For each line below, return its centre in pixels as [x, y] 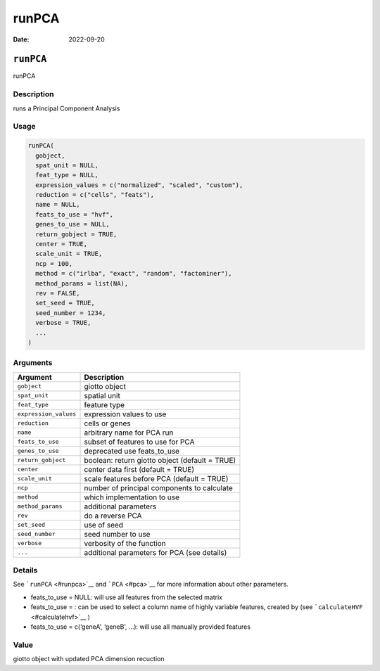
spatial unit [102, 395]
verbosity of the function [125, 543]
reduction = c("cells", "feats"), [95, 195]
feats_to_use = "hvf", [75, 214]
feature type [104, 404]
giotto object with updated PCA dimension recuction [89, 659]
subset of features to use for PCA [139, 442]
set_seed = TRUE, [65, 303]
